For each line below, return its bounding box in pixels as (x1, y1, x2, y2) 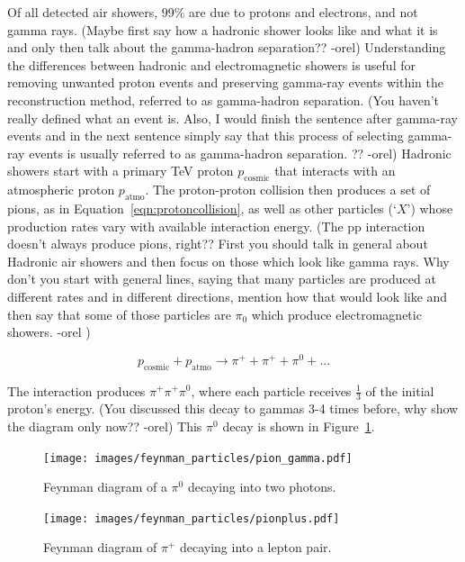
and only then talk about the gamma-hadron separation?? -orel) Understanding (7, 38, 446, 57)
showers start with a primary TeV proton (7, 161, 234, 180)
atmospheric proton (7, 180, 115, 199)
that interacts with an (274, 161, 396, 180)
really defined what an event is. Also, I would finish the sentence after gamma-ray (7, 108, 458, 127)
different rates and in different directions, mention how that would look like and (7, 286, 448, 305)
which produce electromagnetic (251, 304, 422, 323)
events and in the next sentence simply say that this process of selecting (7, 126, 404, 145)
